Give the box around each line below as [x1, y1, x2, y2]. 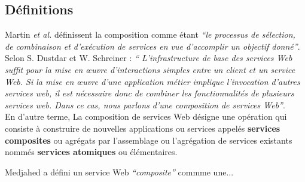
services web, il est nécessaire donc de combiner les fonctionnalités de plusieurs [5, 87, 294, 99]
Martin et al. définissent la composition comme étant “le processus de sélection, [5, 28, 295, 41]
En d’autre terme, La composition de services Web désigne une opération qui [5, 110, 287, 123]
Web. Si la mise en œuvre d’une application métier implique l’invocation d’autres [5, 75, 300, 87]
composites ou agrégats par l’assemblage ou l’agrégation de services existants [5, 134, 292, 146]
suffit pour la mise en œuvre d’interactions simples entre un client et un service [5, 63, 295, 75]
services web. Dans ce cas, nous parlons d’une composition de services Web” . [5, 98, 285, 111]
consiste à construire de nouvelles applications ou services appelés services [5, 122, 280, 134]
